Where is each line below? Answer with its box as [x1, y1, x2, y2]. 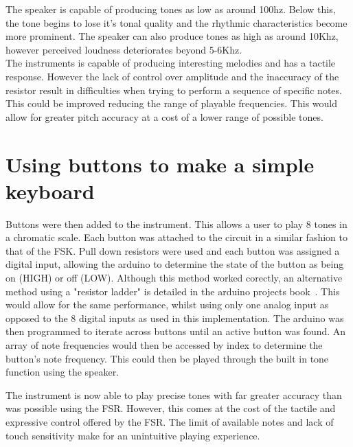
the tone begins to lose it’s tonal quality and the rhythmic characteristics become [5, 15, 348, 30]
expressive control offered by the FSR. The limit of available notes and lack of [5, 414, 334, 428]
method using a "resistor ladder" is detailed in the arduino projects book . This [5, 284, 340, 298]
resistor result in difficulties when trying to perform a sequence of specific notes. [5, 82, 342, 97]
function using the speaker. [5, 365, 119, 379]
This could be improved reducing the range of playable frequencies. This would [5, 96, 338, 111]
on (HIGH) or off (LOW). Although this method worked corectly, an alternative [5, 271, 343, 285]
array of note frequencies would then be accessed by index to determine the [5, 338, 323, 352]
